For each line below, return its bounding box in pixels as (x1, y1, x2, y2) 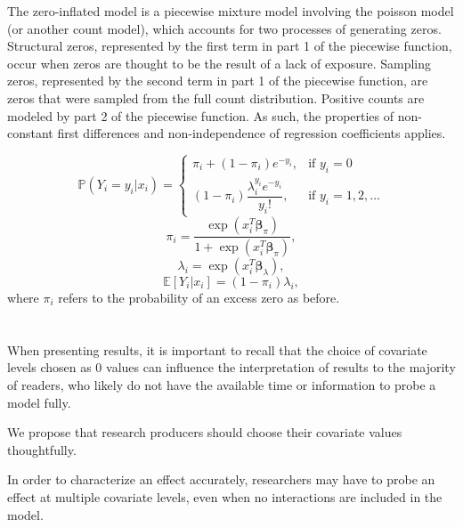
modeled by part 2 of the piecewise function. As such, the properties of (7, 106, 394, 125)
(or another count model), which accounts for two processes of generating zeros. (7, 19, 442, 37)
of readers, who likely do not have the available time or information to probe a (7, 375, 436, 393)
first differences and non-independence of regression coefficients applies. (57, 124, 446, 142)
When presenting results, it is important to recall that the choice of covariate (7, 340, 427, 359)
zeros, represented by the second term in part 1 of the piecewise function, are (7, 71, 428, 90)
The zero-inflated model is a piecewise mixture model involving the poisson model (7, 2, 454, 20)
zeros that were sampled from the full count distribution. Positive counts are (7, 88, 425, 107)
